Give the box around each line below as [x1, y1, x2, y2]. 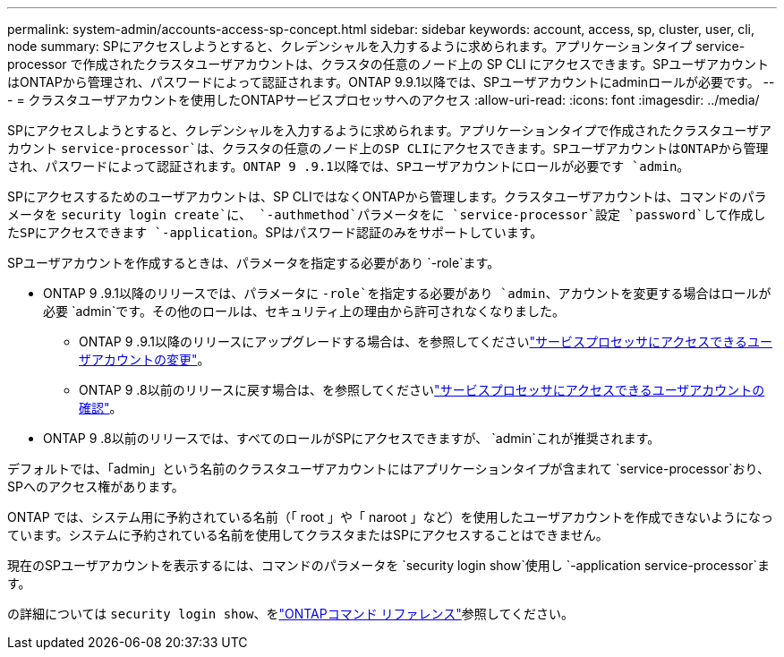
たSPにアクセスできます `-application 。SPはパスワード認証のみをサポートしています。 [7, 225, 543, 240]
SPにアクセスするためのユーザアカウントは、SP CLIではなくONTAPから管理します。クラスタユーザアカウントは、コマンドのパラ [7, 189, 767, 204]
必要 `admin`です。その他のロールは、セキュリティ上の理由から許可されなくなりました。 [43, 303, 566, 319]
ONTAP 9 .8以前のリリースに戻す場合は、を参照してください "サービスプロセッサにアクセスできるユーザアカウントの [79, 382, 765, 397]
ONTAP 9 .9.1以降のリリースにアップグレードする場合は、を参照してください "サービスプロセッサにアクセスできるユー [79, 334, 773, 349]
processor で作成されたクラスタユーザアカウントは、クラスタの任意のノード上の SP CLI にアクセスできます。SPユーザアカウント [7, 56, 769, 72]
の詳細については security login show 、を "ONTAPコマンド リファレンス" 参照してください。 [7, 606, 574, 621]
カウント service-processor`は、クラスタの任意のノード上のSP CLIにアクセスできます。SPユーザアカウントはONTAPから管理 [7, 141, 769, 156]
